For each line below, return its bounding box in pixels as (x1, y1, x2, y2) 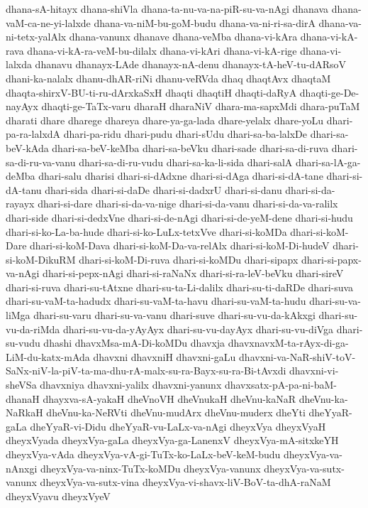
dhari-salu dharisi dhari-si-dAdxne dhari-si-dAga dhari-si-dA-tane (38, 168, 323, 183)
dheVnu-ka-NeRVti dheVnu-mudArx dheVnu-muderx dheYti (46, 405, 306, 420)
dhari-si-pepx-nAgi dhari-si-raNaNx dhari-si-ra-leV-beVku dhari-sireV (43, 266, 344, 281)
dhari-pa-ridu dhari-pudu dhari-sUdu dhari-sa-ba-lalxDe (63, 126, 307, 141)
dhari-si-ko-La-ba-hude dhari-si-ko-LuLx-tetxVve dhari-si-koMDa (6, 224, 287, 239)
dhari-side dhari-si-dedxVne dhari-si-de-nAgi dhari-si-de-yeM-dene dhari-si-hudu (6, 210, 353, 225)
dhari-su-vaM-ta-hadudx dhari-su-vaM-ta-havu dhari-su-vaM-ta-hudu (6, 293, 306, 308)
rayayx (6, 196, 35, 211)
